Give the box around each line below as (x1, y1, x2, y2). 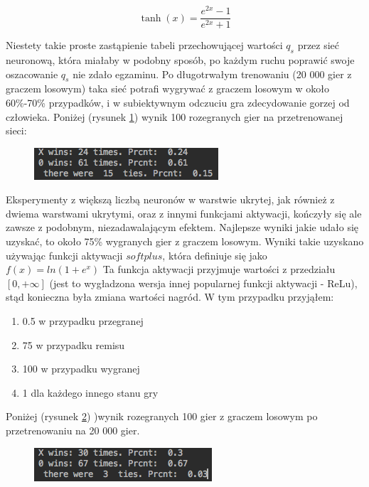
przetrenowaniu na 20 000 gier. (6, 423, 140, 438)
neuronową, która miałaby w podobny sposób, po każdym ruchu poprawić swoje (6, 52, 355, 67)
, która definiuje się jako (162, 247, 267, 262)
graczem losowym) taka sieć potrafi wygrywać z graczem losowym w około (6, 81, 329, 96)
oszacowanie (6, 66, 58, 81)
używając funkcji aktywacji (6, 247, 123, 262)
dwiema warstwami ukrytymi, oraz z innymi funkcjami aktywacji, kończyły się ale (6, 205, 362, 220)
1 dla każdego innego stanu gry (22, 385, 159, 400)
